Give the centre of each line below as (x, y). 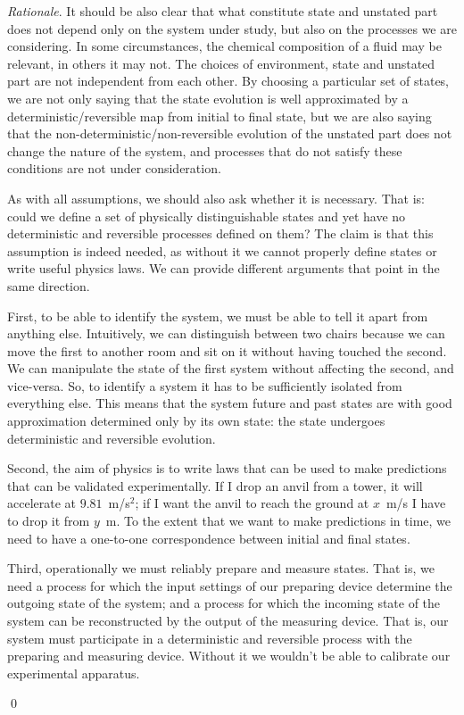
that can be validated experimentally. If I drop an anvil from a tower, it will (215, 485)
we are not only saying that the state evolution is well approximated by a (208, 98)
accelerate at (42, 503)
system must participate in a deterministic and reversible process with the (210, 638)
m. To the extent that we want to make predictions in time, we (278, 521)
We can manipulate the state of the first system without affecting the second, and (231, 368)
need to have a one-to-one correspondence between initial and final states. (209, 538)
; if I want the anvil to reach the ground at (252, 503)
